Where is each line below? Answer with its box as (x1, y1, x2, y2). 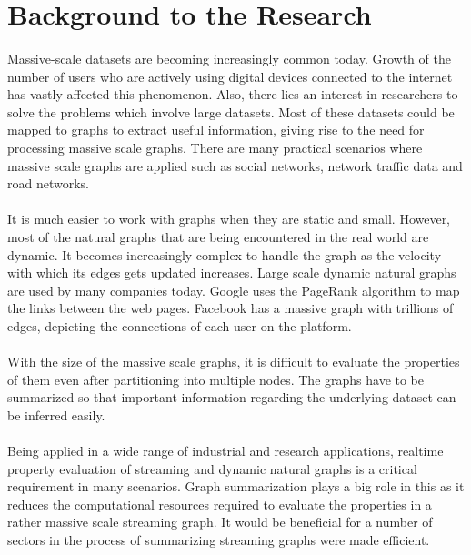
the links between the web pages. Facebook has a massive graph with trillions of (7, 298, 454, 318)
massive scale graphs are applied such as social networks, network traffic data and (7, 156, 463, 175)
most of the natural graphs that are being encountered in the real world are (7, 227, 429, 246)
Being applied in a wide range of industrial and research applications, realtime (7, 441, 444, 460)
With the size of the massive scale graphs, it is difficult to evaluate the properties (7, 352, 460, 371)
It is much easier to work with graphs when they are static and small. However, (7, 209, 451, 228)
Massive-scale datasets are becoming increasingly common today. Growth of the (7, 48, 451, 67)
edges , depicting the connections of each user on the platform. (7, 316, 352, 335)
